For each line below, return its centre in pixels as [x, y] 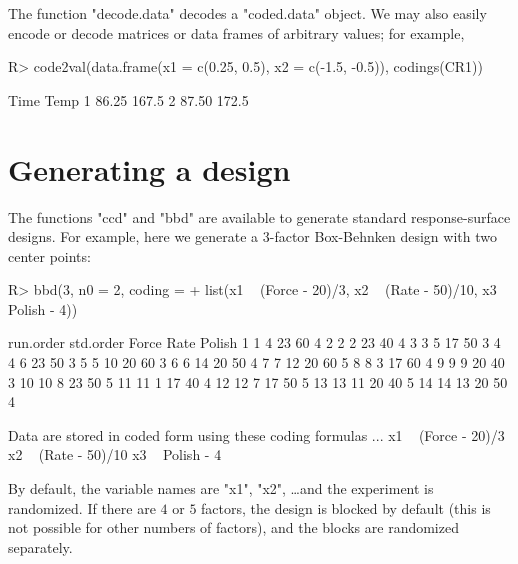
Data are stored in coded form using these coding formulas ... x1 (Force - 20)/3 [256, 434]
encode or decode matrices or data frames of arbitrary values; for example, [236, 32]
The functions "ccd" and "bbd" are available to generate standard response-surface [259, 216]
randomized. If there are [82, 507]
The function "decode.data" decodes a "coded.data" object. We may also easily [247, 13]
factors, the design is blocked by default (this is [346, 507]
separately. [40, 546]
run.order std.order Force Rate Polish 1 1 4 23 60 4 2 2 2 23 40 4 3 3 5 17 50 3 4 [254, 342]
